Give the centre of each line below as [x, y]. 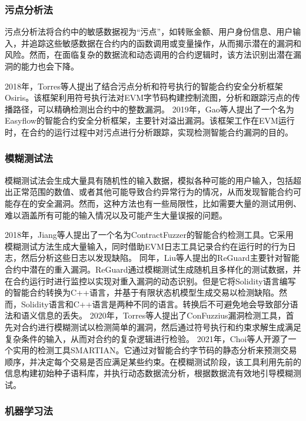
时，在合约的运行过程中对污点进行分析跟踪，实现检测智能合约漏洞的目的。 [149, 132]
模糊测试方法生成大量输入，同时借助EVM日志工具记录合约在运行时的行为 [146, 246]
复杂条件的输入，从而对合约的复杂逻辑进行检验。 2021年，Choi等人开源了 [147, 338]
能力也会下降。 [50, 66]
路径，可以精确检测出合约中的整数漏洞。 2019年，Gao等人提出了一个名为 [153, 109]
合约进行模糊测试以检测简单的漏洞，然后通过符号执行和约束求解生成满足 [161, 326]
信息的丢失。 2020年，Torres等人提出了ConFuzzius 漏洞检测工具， [162, 315]
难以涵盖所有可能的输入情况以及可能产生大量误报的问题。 [116, 215]
